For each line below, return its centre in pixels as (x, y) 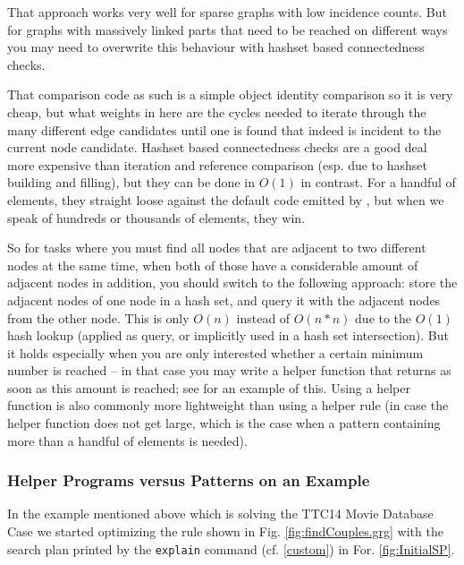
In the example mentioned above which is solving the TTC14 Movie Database (220, 514)
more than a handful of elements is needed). (127, 440)
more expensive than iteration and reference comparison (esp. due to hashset (217, 164)
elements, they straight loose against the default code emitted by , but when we (226, 199)
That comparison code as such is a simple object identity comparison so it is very (230, 94)
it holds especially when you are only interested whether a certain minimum (215, 352)
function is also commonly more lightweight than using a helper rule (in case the (228, 405)
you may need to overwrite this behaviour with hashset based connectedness (216, 47)
